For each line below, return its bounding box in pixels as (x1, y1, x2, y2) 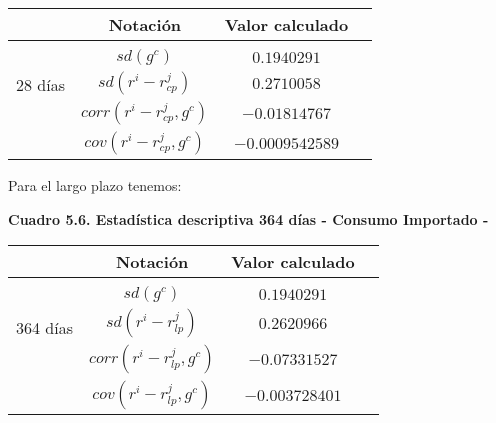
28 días (16, 72, 65, 96)
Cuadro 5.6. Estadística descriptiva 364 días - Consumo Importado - (8, 208, 489, 229)
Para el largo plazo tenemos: (8, 175, 182, 195)
